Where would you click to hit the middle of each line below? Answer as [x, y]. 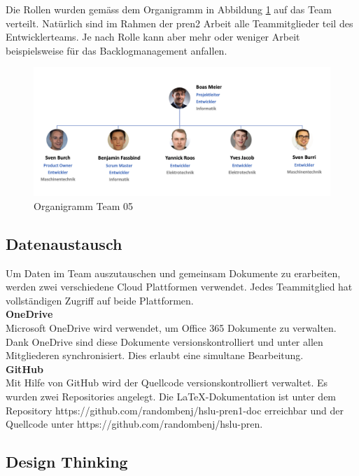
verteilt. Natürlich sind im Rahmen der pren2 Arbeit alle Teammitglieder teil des [179, 23]
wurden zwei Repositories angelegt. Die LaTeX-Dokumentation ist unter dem [171, 396]
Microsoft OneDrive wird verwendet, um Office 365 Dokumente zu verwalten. [171, 327]
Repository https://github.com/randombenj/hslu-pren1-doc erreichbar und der [175, 410]
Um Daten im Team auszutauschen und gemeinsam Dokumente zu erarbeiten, [173, 273]
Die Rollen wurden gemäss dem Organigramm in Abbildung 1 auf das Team [169, 9]
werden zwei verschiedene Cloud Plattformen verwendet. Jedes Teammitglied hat [179, 287]
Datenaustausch [64, 243]
